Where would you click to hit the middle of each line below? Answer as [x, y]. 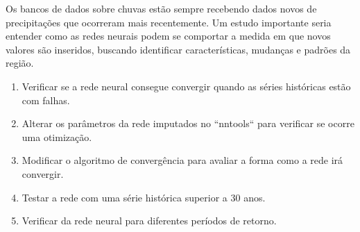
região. [20, 63]
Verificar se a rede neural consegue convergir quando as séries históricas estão [186, 86]
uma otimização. [57, 136]
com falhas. [46, 100]
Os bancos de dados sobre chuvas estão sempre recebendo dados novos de [161, 8]
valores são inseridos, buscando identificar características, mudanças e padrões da [178, 49]
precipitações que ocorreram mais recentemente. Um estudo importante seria [169, 22]
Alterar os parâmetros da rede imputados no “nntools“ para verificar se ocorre [188, 123]
